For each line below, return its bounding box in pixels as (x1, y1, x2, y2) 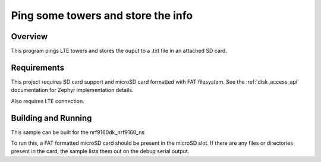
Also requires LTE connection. (11, 97, 84, 104)
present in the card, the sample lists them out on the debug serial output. (11, 148, 190, 155)
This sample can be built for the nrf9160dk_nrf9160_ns (11, 128, 145, 136)
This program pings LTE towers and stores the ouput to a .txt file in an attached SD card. (11, 47, 227, 55)
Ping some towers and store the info (11, 9, 193, 22)
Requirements (11, 62, 65, 72)
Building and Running (11, 113, 92, 123)
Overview (11, 31, 48, 42)
